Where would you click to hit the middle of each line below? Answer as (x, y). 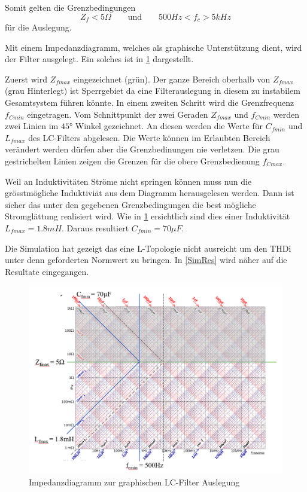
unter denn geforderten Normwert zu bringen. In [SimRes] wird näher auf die (146, 260)
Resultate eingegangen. (47, 271)
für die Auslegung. (38, 27)
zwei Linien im (32, 126)
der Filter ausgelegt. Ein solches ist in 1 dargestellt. (99, 59)
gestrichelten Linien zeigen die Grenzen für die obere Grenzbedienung (132, 161)
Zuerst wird (26, 79)
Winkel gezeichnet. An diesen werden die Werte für (169, 126)
